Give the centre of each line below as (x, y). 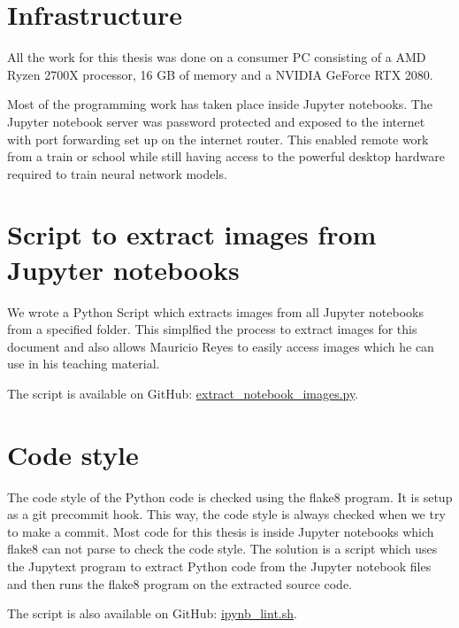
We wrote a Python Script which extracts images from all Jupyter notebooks (215, 311)
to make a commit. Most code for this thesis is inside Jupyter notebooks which (221, 531)
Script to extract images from (192, 234)
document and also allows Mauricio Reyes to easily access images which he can (221, 346)
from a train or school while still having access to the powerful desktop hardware (226, 156)
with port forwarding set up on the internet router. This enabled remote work (218, 139)
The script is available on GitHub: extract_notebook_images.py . (183, 393)
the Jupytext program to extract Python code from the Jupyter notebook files (219, 566)
